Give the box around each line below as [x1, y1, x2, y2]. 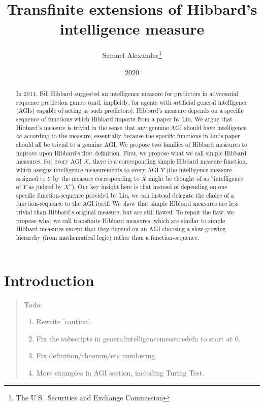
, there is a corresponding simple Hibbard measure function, [88, 157, 247, 166]
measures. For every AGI [16, 157, 82, 166]
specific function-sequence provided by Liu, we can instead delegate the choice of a [16, 191, 234, 199]
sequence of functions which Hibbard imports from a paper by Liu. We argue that [16, 114, 233, 123]
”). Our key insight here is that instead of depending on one [69, 182, 227, 191]
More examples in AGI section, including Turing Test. [36, 367, 205, 378]
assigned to [16, 174, 46, 182]
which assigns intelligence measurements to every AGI [16, 165, 159, 174]
